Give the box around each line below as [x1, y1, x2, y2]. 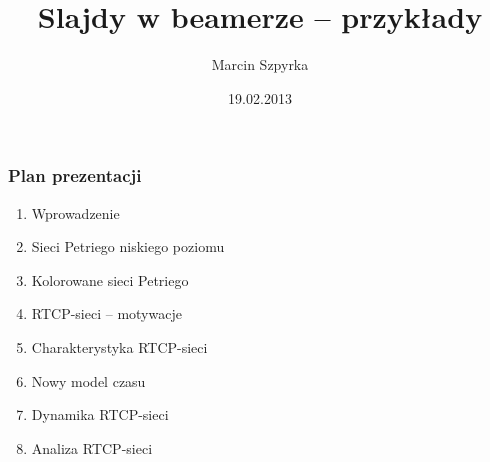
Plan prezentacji [8, 163, 142, 188]
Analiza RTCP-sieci [31, 437, 153, 458]
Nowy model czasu [31, 370, 146, 391]
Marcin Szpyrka [211, 54, 309, 75]
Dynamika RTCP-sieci [31, 404, 169, 425]
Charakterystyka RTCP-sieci [31, 336, 208, 357]
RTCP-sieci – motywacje [31, 303, 182, 324]
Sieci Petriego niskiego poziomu [31, 236, 225, 257]
